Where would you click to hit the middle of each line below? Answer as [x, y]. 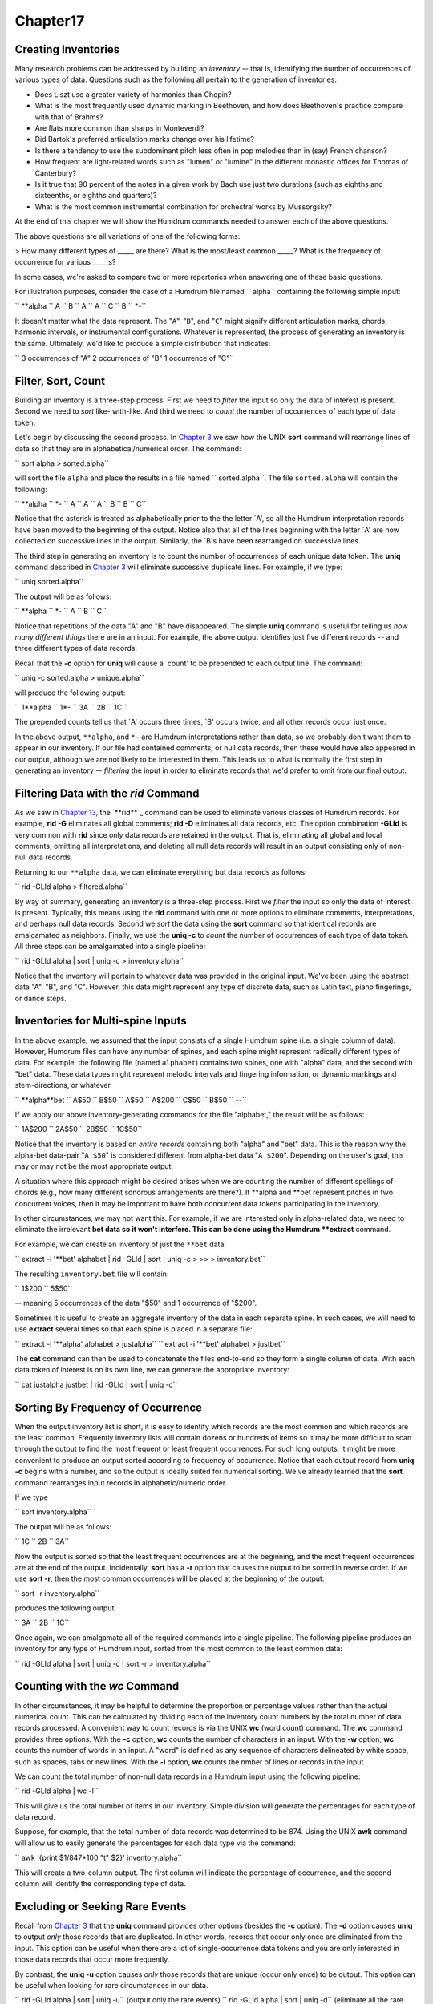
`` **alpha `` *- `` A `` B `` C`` [61, 611]
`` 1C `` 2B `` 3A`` [42, 1541]
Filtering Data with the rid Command [107, 793]
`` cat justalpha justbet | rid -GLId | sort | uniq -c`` [96, 1384]
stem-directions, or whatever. [63, 1085]
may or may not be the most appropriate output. [94, 1166]
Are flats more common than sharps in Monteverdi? [119, 128]
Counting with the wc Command [97, 1686]
